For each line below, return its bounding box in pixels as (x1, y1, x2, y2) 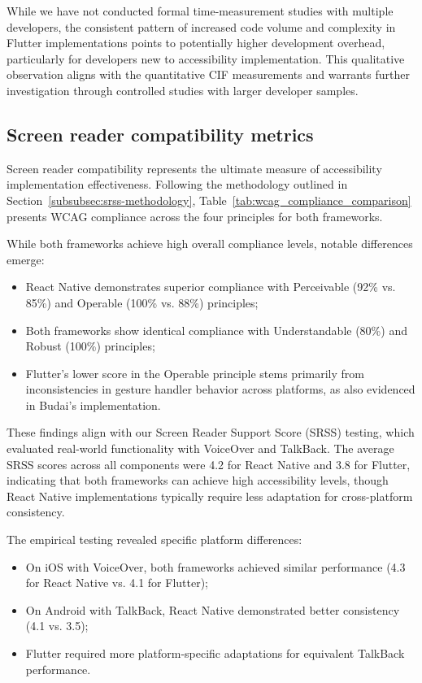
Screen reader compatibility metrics (7, 121, 314, 146)
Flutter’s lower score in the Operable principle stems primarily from (25, 364, 364, 381)
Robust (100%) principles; (25, 337, 155, 355)
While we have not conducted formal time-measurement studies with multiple (7, 2, 394, 19)
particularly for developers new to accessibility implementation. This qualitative (7, 50, 405, 67)
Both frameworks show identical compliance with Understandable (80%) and (25, 321, 407, 338)
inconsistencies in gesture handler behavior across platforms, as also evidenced (25, 381, 415, 398)
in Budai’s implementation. (25, 396, 161, 413)
